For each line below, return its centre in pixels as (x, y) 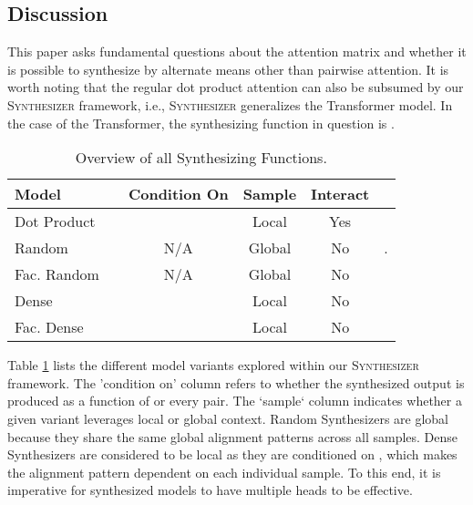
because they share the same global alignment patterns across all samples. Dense (233, 436)
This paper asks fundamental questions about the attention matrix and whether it (237, 52)
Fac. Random (57, 274)
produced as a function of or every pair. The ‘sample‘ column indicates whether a (235, 401)
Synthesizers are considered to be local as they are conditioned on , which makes (232, 454)
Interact (340, 194)
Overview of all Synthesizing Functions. (201, 158)
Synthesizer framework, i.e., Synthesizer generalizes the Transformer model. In (230, 104)
